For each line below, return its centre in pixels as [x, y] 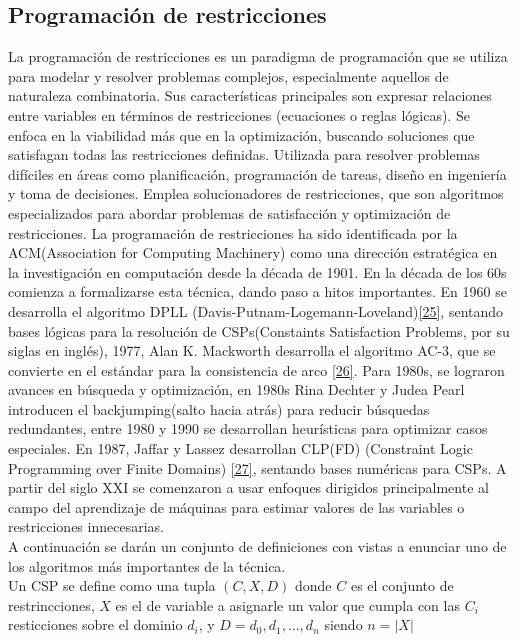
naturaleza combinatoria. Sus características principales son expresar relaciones [250, 95]
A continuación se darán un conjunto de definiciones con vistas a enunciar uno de [257, 546]
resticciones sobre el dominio [95, 624]
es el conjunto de [402, 585]
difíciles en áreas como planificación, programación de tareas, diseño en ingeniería [257, 173]
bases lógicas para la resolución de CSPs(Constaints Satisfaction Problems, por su [259, 330]
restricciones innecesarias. [86, 526]
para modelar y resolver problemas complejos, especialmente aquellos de [228, 75]
